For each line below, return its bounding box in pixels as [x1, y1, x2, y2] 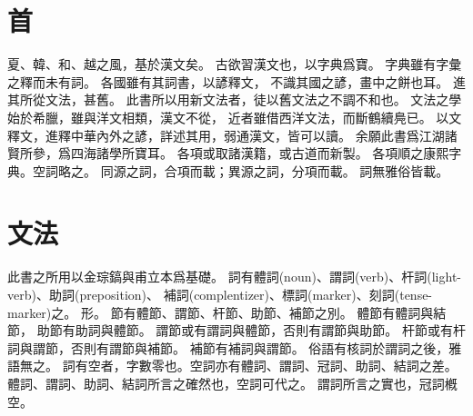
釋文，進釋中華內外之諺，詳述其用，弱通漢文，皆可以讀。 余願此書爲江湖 [7, 125, 445, 144]
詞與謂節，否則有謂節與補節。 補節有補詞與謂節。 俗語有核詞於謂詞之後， [7, 338, 449, 357]
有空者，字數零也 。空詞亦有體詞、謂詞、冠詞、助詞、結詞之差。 [75, 356, 458, 375]
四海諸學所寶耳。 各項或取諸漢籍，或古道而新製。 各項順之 [70, 144, 424, 163]
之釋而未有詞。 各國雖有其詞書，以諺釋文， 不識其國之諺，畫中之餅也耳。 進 [7, 72, 466, 91]
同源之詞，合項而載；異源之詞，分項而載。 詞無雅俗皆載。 [100, 161, 449, 180]
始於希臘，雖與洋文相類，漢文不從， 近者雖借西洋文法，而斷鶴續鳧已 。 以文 [7, 107, 462, 126]
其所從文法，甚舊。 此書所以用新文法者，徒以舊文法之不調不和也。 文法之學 [7, 90, 462, 109]
